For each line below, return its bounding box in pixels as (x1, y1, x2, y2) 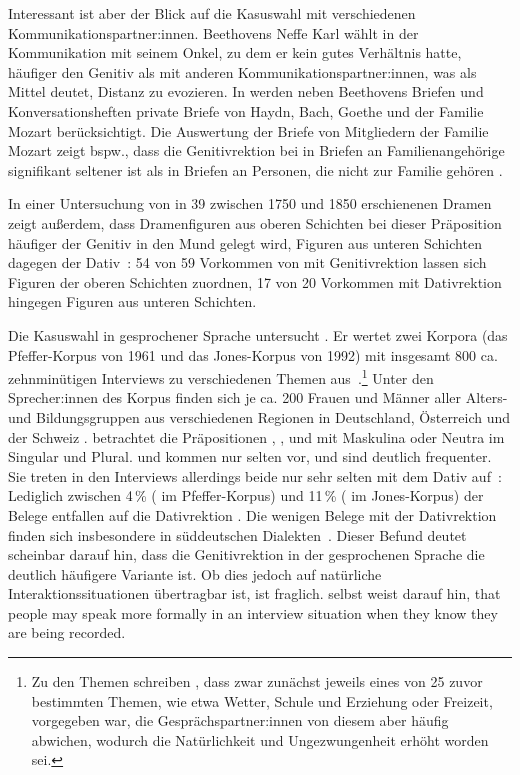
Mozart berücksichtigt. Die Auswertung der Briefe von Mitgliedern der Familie (8, 120, 489, 141)
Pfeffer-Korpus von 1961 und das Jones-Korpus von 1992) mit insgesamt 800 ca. (8, 344, 498, 365)
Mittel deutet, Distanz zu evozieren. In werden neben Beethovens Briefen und (8, 81, 484, 102)
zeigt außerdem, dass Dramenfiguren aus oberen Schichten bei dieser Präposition (8, 212, 502, 233)
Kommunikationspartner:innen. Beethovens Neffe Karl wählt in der (8, 22, 419, 43)
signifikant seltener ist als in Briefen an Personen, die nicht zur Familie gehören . (8, 159, 503, 180)
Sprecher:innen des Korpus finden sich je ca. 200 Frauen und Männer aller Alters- (8, 387, 508, 408)
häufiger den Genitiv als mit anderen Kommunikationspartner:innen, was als (8, 61, 477, 82)
